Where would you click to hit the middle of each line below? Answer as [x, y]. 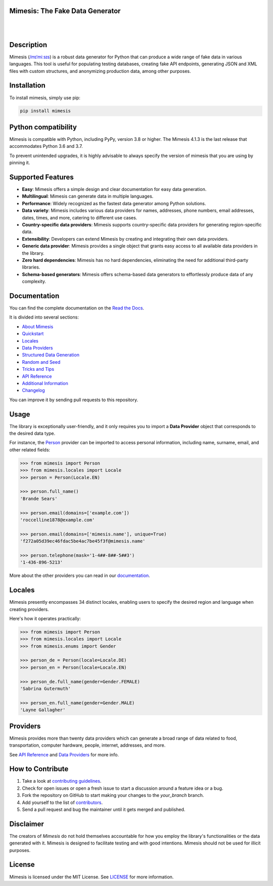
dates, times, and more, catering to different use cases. [80, 217]
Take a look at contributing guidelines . [62, 781]
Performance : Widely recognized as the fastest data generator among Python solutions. [114, 203]
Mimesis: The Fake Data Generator [65, 11]
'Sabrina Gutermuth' [45, 689]
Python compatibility [43, 127]
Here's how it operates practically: [45, 619]
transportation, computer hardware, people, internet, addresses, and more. [87, 745]
